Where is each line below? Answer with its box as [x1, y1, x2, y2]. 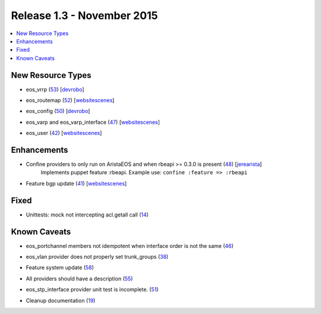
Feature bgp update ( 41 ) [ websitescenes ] [26, 180, 127, 187]
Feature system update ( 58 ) [26, 264, 95, 271]
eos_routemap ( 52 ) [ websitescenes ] [26, 97, 115, 104]
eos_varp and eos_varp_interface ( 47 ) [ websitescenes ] [26, 118, 160, 125]
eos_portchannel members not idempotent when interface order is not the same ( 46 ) [26, 242, 234, 249]
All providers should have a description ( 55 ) [26, 275, 133, 282]
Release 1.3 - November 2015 [11, 9, 158, 22]
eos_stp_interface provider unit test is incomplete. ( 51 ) [26, 286, 159, 293]
